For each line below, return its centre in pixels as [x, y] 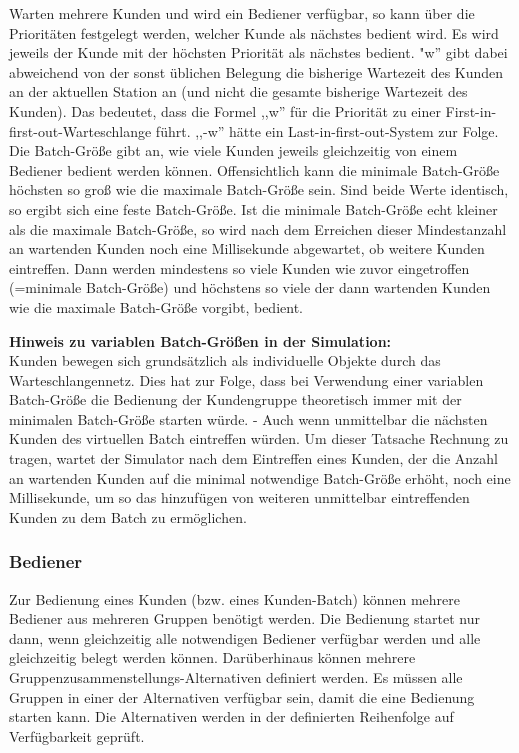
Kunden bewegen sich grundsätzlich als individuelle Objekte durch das [225, 360]
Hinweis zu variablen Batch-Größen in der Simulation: [200, 340]
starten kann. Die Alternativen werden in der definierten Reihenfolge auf [231, 716]
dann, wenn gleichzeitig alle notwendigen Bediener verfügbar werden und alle [245, 637]
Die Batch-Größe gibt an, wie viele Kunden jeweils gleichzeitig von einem [233, 150]
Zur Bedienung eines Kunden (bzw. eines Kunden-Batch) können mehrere [234, 598]
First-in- [471, 110]
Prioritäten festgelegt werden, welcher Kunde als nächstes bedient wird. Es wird [254, 32]
